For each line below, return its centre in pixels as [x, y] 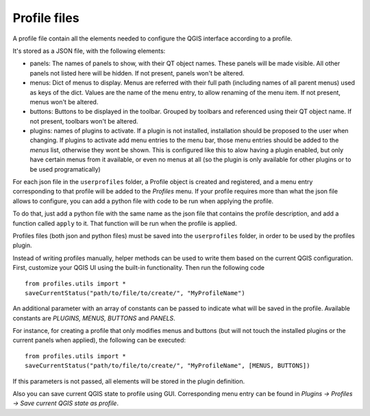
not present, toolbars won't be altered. [84, 121]
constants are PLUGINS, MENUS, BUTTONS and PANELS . [94, 318]
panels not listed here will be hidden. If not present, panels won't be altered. [137, 73]
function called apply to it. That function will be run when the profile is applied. [125, 223]
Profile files [46, 18]
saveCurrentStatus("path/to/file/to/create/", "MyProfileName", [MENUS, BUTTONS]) [168, 366]
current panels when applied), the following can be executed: [99, 340]
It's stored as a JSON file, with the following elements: [89, 51]
